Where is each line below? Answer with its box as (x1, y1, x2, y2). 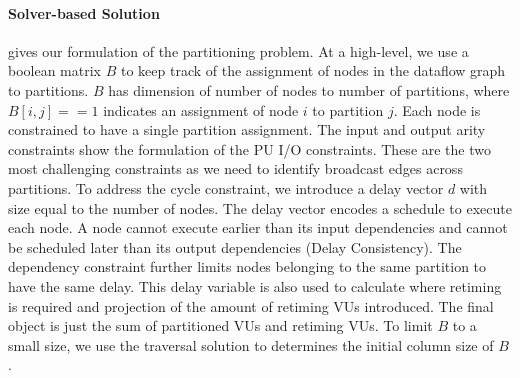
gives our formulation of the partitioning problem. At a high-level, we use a (8, 40, 469, 61)
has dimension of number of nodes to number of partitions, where (108, 79, 510, 100)
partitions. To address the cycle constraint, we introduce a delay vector (8, 177, 444, 198)
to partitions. (8, 79, 89, 100)
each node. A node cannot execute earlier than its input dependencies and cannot (8, 217, 508, 238)
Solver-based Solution (8, 2, 160, 23)
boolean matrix (8, 60, 102, 81)
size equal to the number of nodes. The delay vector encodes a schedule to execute (8, 197, 512, 218)
